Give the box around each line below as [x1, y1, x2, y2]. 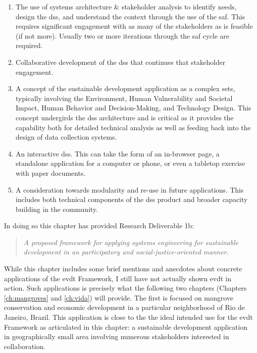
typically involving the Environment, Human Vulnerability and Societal [15, 93, 233, 103]
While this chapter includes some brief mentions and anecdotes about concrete [4, 263, 242, 274]
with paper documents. [15, 167, 86, 178]
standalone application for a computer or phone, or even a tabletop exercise [15, 158, 245, 168]
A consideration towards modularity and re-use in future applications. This [15, 184, 244, 195]
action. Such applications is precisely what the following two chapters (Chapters [4, 283, 247, 293]
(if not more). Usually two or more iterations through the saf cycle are [15, 30, 229, 41]
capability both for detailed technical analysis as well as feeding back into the [15, 122, 251, 132]
